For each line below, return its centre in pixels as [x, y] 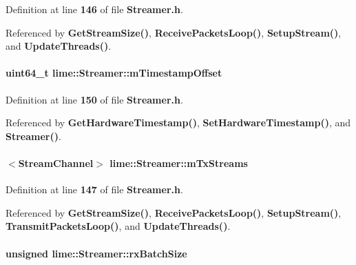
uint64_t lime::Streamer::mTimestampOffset [114, 73]
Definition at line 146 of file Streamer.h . [94, 9]
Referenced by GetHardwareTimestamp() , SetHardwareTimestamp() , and [178, 122]
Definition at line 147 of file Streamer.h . [94, 189]
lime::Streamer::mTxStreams [179, 163]
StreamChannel [56, 163]
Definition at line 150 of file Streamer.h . [94, 99]
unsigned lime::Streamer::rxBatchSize [96, 253]
